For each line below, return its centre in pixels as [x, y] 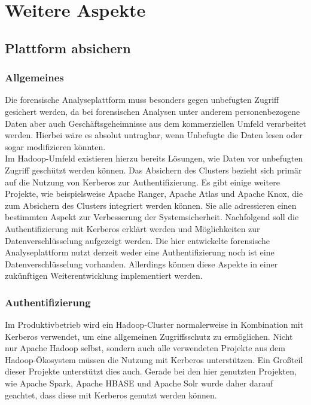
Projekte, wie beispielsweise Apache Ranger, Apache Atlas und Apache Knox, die [154, 194]
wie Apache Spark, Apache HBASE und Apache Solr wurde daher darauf [139, 383]
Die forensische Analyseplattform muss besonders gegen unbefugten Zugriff [142, 100]
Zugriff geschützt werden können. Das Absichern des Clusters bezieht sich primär [153, 170]
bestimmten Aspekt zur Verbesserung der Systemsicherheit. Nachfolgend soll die [152, 217]
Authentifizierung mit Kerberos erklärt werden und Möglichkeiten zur [132, 228]
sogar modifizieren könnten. [55, 146]
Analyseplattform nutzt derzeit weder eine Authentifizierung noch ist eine [140, 252]
